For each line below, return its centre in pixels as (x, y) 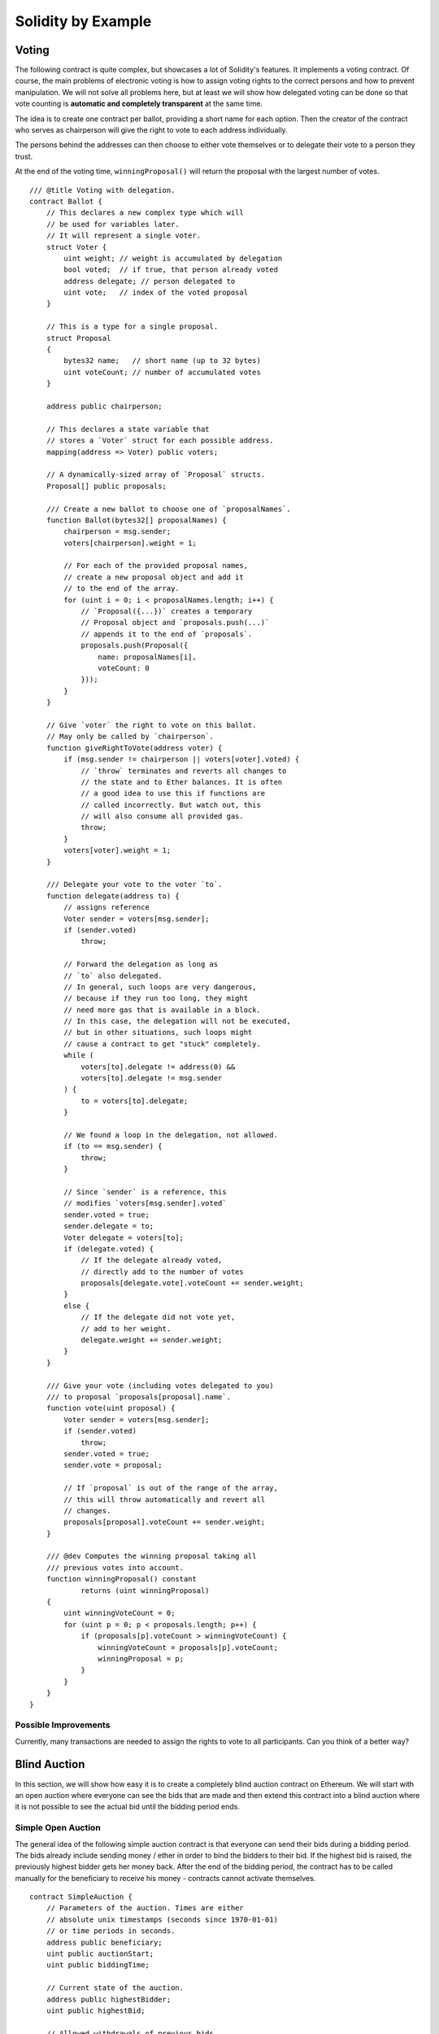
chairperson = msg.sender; (117, 532)
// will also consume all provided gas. (162, 816)
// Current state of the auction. (115, 1988)
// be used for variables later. (113, 224)
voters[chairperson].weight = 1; (130, 543)
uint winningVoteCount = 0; (120, 1613)
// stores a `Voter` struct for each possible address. (160, 441)
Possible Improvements (63, 1725)
